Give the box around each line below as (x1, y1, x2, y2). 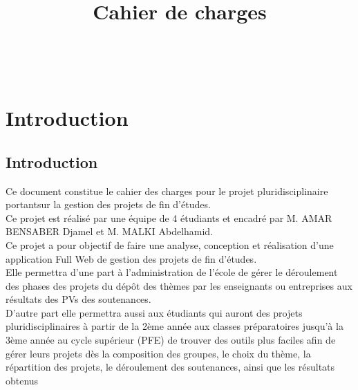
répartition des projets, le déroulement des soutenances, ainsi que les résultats (6, 360, 335, 374)
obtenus (6, 373, 39, 387)
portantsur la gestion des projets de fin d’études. (6, 197, 211, 212)
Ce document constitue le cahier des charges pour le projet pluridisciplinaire (6, 183, 328, 198)
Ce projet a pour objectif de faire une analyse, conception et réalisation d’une (6, 237, 334, 252)
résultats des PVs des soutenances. (6, 292, 151, 306)
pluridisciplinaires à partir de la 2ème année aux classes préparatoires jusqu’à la (6, 319, 343, 333)
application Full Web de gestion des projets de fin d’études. (6, 251, 257, 266)
